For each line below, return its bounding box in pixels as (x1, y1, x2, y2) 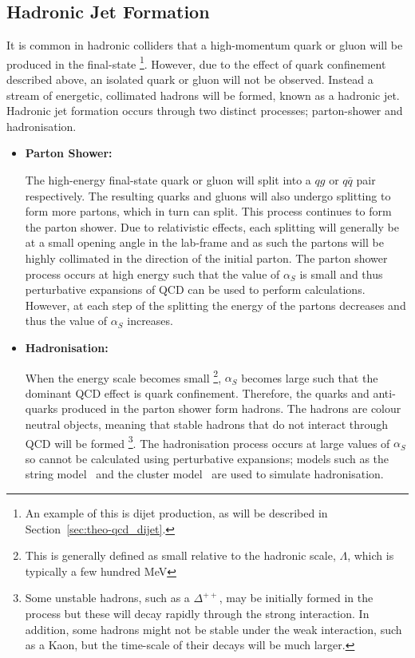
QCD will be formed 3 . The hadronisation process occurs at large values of (25, 432, 390, 451)
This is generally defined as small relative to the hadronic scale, (25, 547, 336, 564)
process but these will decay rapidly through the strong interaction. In (25, 604, 370, 621)
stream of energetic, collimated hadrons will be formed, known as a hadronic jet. (6, 86, 400, 103)
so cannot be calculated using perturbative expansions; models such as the (25, 450, 389, 466)
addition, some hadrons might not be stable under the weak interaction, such (25, 620, 402, 637)
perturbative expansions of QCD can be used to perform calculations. (25, 281, 366, 298)
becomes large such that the (241, 369, 378, 386)
